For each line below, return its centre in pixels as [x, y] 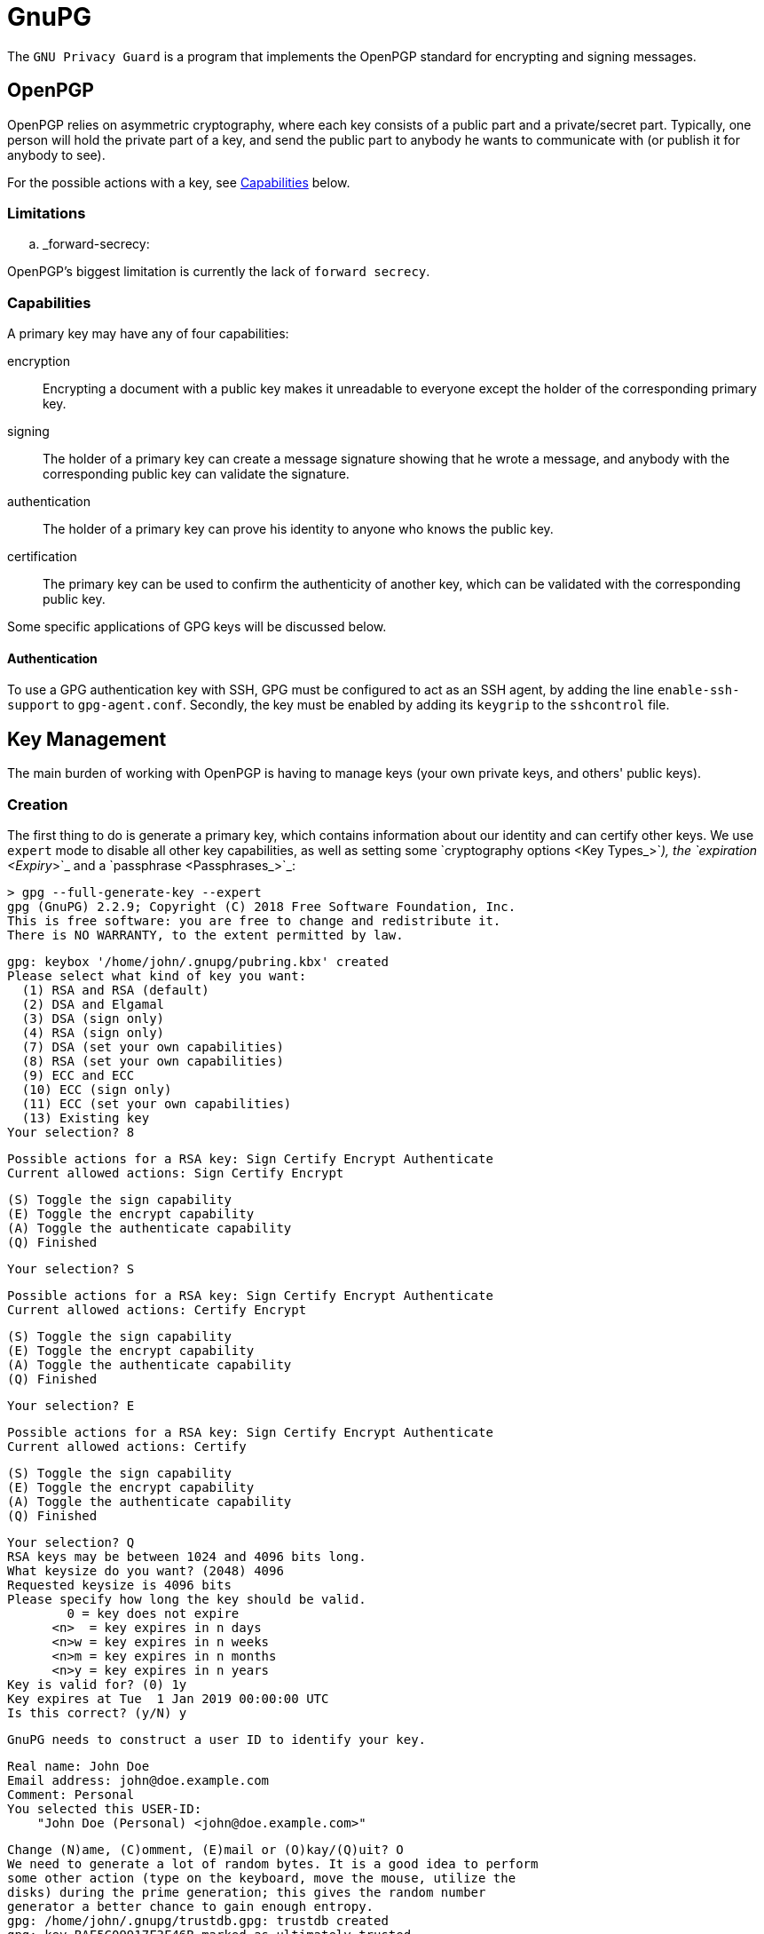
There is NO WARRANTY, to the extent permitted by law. [205, 935]
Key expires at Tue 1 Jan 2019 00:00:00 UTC [168, 1698]
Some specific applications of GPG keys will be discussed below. [197, 627]
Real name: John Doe [79, 1766]
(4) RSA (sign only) [93, 1032]
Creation [38, 804]
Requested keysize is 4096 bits [119, 1585]
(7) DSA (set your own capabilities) [153, 1046]
